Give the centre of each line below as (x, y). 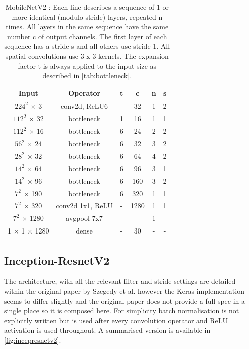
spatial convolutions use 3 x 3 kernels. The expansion (87, 55)
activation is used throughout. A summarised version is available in (107, 330)
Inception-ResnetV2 (57, 260)
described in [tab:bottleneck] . (87, 76)
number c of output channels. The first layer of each (87, 36)
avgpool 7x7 (84, 218)
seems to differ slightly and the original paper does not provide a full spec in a (125, 301)
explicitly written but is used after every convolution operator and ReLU (116, 320)
